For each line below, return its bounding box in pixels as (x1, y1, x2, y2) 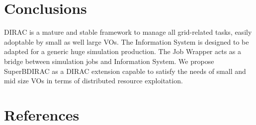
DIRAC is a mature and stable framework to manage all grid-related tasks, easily (4, 27, 252, 37)
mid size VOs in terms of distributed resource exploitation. (4, 75, 183, 86)
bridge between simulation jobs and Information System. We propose (4, 56, 214, 66)
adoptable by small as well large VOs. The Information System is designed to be (4, 36, 249, 47)
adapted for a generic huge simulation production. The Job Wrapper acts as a (4, 46, 242, 57)
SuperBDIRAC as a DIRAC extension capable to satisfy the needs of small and (4, 65, 246, 76)
